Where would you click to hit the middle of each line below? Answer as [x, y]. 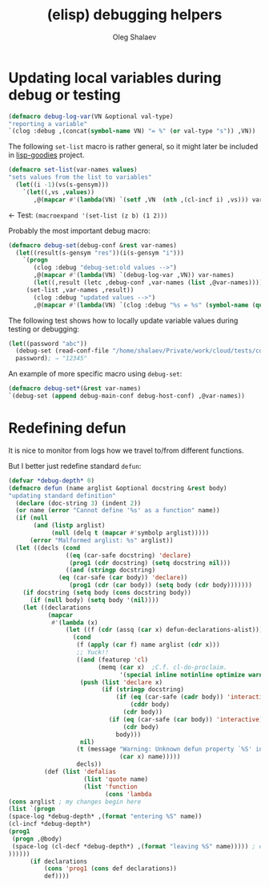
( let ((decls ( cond [48, 547]
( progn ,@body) [37, 839]
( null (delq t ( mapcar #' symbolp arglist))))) [130, 533]
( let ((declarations [57, 608]
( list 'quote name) [116, 779]
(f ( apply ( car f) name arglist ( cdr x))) [148, 645]
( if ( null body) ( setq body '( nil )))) [94, 600]
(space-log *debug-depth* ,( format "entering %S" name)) [105, 816]
